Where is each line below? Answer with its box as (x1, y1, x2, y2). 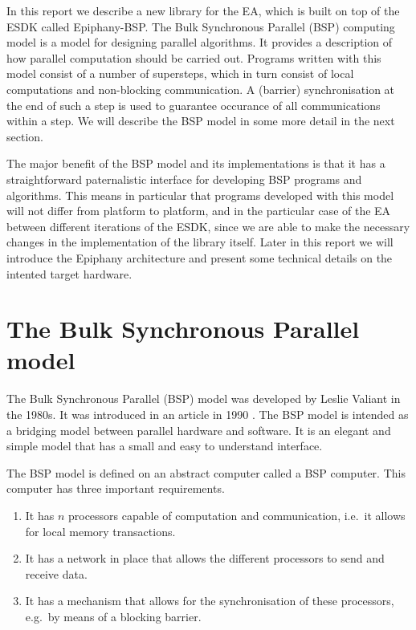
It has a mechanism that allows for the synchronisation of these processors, (25, 592, 394, 609)
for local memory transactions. (25, 522, 176, 539)
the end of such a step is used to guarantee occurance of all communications (6, 96, 381, 113)
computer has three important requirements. (6, 480, 225, 497)
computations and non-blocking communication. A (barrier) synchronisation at (6, 80, 395, 97)
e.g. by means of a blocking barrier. (25, 608, 202, 624)
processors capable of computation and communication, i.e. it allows (67, 506, 406, 523)
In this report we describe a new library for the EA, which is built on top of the (6, 2, 400, 18)
